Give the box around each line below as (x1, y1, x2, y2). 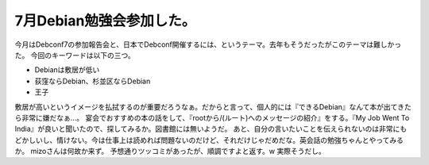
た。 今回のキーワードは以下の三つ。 (14, 50, 135, 59)
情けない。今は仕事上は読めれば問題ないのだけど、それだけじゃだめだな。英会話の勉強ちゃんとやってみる (56, 135, 404, 144)
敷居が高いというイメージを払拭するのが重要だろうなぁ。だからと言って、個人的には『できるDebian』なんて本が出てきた (14, 102, 412, 111)
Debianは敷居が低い (34, 65, 100, 75)
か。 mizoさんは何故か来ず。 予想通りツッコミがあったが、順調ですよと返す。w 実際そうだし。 (14, 147, 326, 156)
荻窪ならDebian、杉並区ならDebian (34, 76, 151, 86)
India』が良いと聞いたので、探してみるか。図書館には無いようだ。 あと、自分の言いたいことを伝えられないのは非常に (14, 124, 400, 134)
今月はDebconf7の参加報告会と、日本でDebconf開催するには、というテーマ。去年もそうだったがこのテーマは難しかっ (14, 40, 402, 49)
